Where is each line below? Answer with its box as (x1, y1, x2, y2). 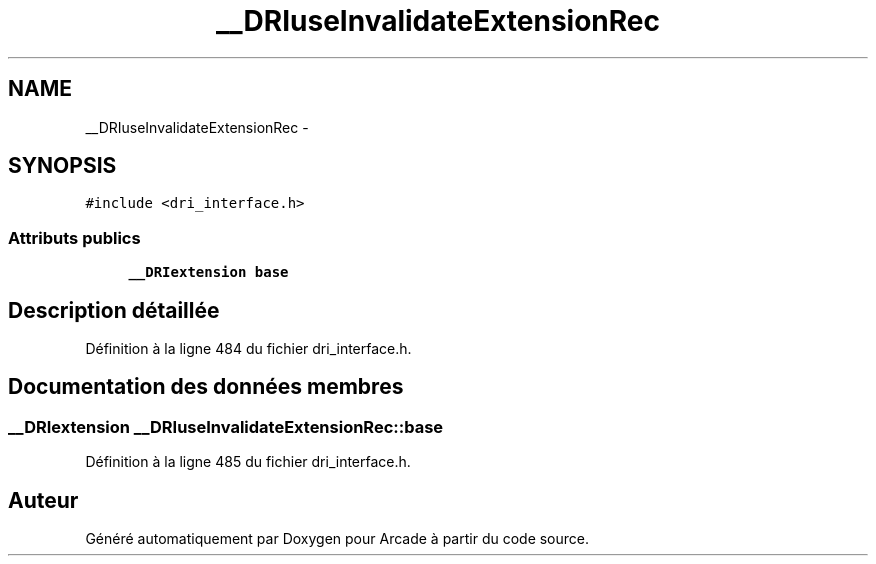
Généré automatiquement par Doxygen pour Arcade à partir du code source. (85, 530, 590, 548)
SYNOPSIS (8, 153, 117, 179)
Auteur (8, 487, 79, 513)
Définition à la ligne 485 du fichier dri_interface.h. (85, 453, 411, 471)
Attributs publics (8, 227, 141, 248)
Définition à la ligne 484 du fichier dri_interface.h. (85, 340, 412, 358)
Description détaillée (8, 297, 220, 323)
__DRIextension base (128, 264, 289, 281)
